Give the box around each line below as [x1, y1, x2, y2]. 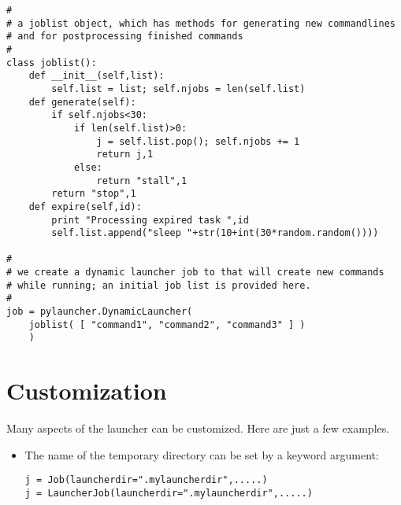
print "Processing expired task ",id [51, 214, 249, 226]
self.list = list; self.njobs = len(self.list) [51, 83, 306, 94]
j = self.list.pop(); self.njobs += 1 [96, 135, 300, 147]
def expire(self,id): [28, 201, 142, 212]
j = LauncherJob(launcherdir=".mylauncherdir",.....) [24, 488, 313, 499]
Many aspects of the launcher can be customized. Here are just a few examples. [6, 420, 390, 437]
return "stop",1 [51, 188, 136, 200]
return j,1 [96, 149, 154, 160]
